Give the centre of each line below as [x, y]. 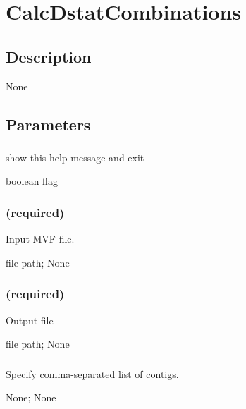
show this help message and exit [75, 157]
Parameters [48, 124]
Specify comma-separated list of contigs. [92, 373]
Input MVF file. [40, 239]
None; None [31, 397]
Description [49, 56]
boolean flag [32, 181]
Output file [30, 320]
